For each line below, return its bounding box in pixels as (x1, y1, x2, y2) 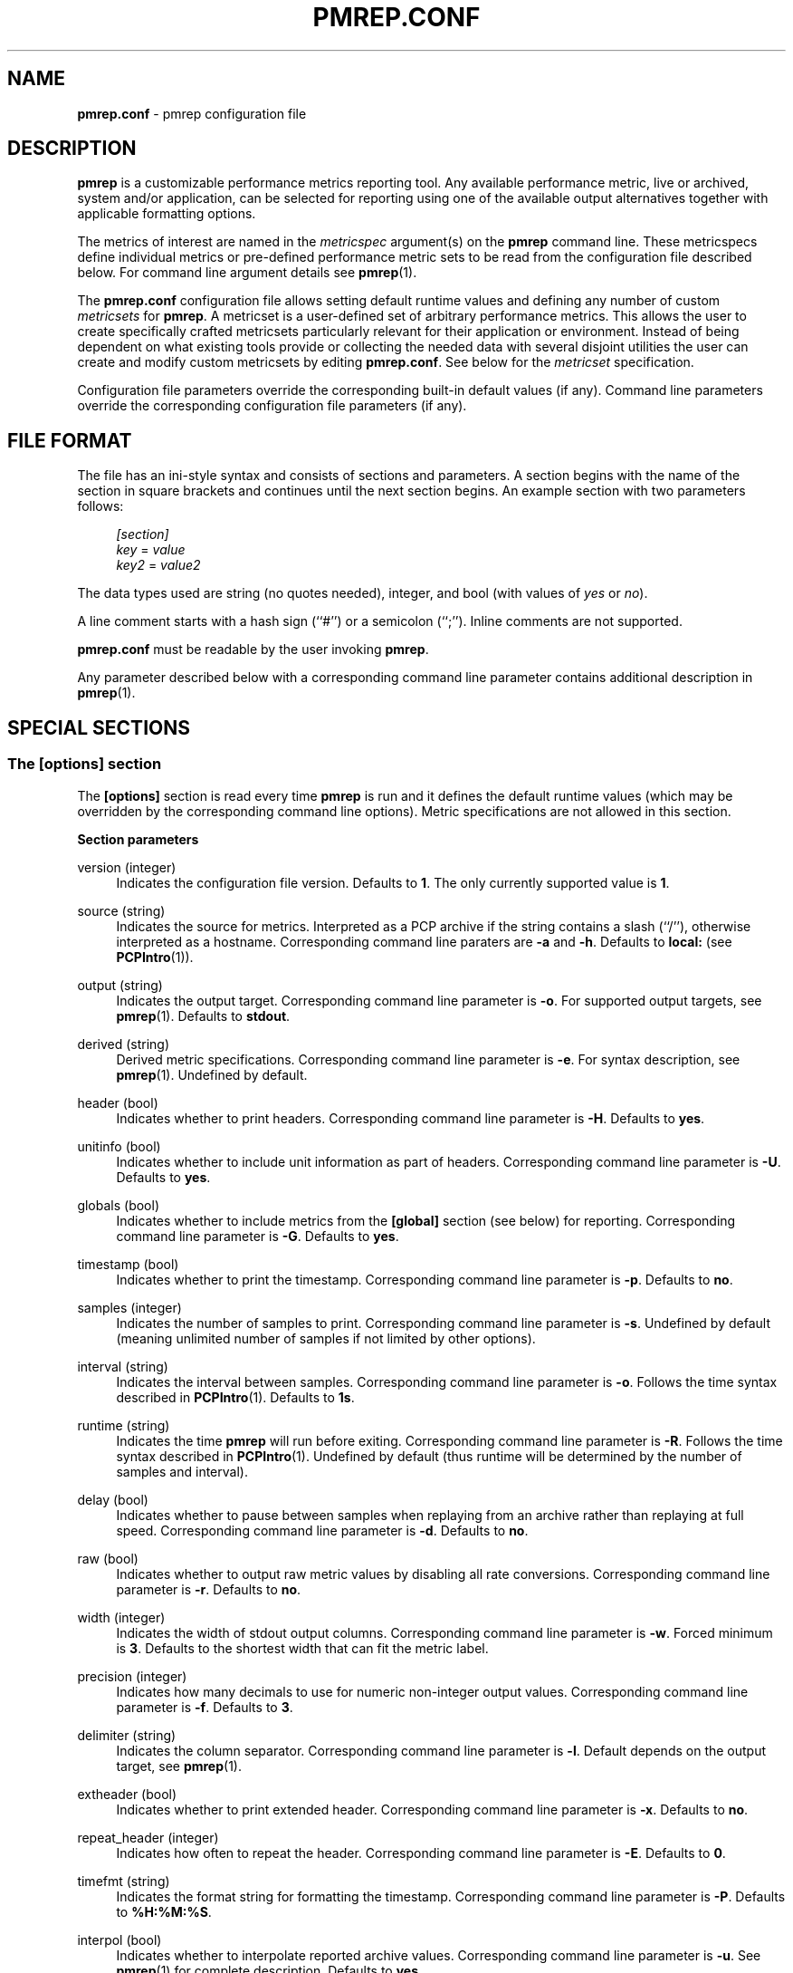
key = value (116, 542, 186, 558)
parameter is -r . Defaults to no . (116, 1581, 301, 1597)
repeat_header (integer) (77, 1829, 219, 1845)
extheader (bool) (77, 1785, 177, 1802)
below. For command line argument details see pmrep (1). (77, 265, 417, 281)
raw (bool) (77, 1550, 139, 1566)
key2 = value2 (116, 557, 201, 573)
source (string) (77, 902, 166, 919)
